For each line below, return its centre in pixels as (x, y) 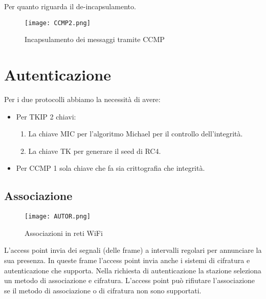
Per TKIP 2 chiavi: (46, 116)
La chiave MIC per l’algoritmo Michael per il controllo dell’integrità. (136, 134)
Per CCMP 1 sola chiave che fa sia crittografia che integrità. (110, 168)
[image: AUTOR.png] (58, 217)
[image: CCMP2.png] (58, 23)
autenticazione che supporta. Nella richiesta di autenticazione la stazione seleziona (133, 270)
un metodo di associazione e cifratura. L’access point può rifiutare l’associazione (130, 280)
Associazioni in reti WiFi (64, 233)
